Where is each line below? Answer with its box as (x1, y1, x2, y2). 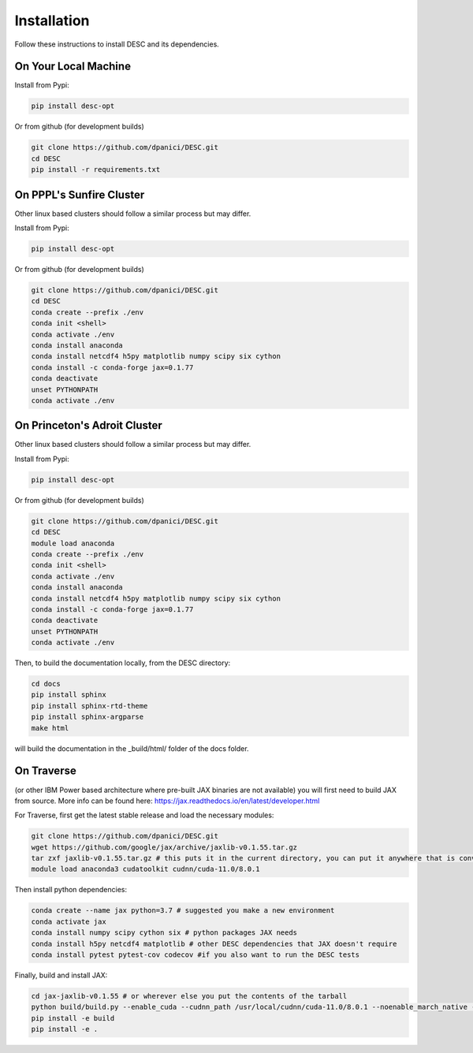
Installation (14, 12, 90, 29)
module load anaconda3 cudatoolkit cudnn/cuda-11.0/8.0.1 (31, 865, 260, 874)
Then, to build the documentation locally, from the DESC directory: (14, 658, 231, 668)
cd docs (31, 679, 61, 689)
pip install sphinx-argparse (31, 713, 144, 721)
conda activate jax (31, 917, 106, 926)
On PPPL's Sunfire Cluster (14, 188, 145, 201)
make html (31, 724, 69, 732)
